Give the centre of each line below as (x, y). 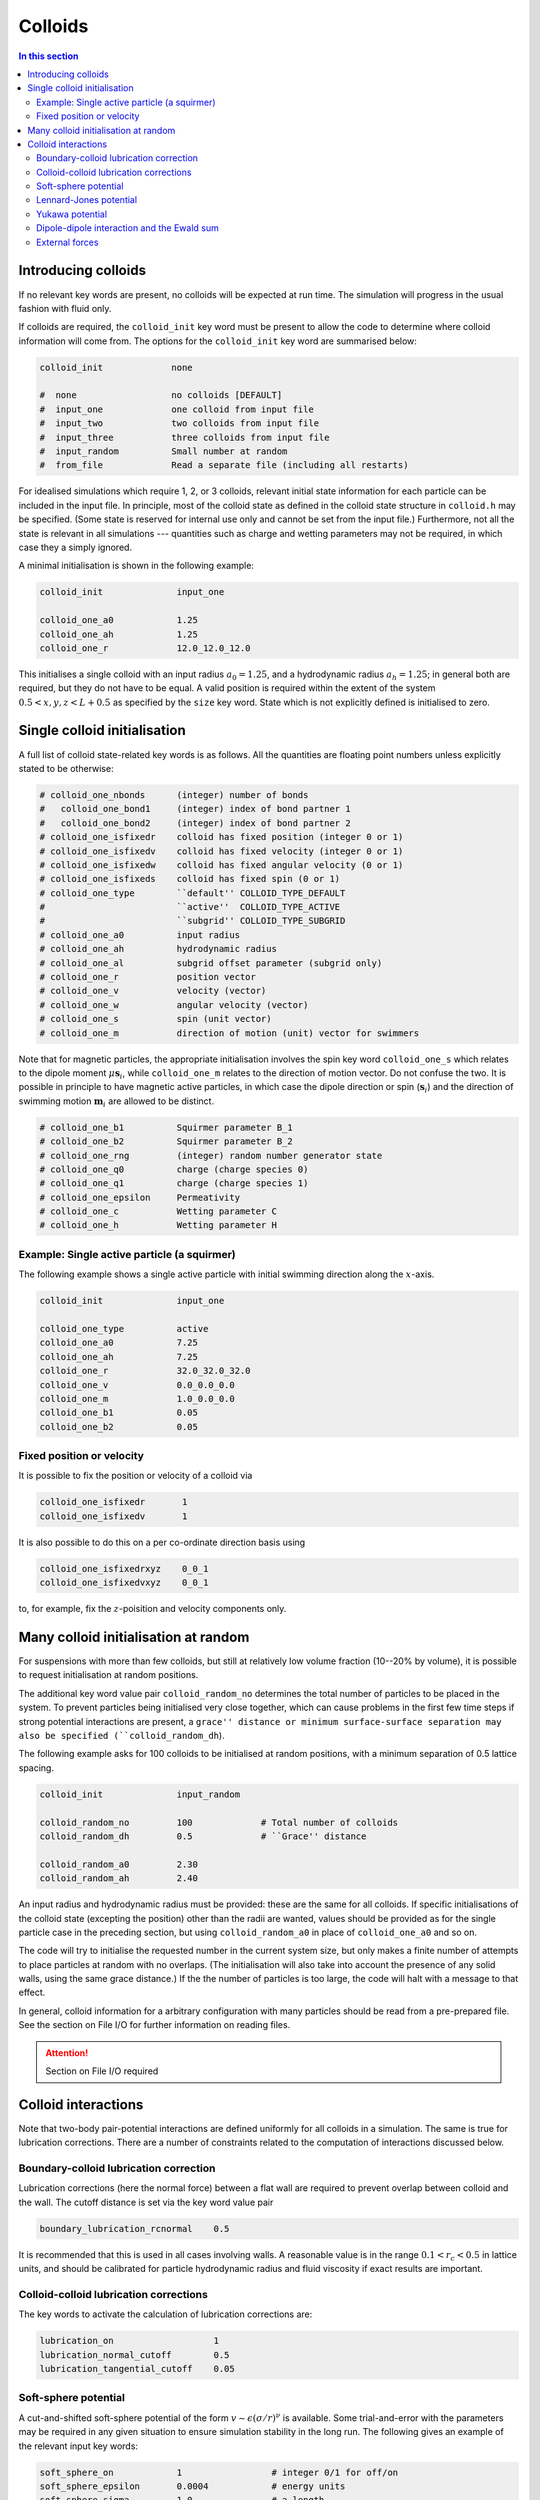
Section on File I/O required (102, 2071)
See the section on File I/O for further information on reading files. (154, 2025)
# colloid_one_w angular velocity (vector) (174, 1004)
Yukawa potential (72, 214)
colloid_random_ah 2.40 (119, 1878)
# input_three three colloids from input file (184, 437)
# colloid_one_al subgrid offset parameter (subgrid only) (211, 963)
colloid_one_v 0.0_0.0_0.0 (137, 1384)
